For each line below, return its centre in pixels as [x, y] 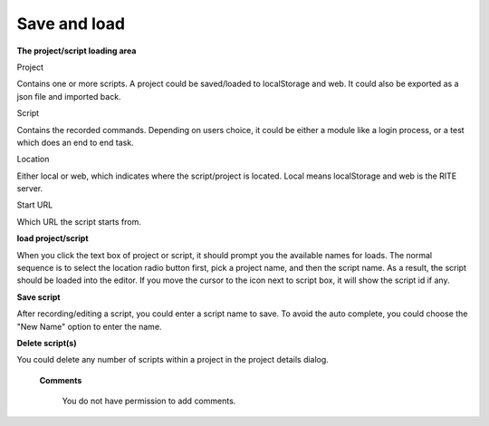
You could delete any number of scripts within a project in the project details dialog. [173, 360]
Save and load [71, 24]
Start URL [35, 205]
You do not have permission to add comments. [149, 401]
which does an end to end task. [76, 142]
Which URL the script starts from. [79, 221]
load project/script [53, 238]
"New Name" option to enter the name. [89, 326]
